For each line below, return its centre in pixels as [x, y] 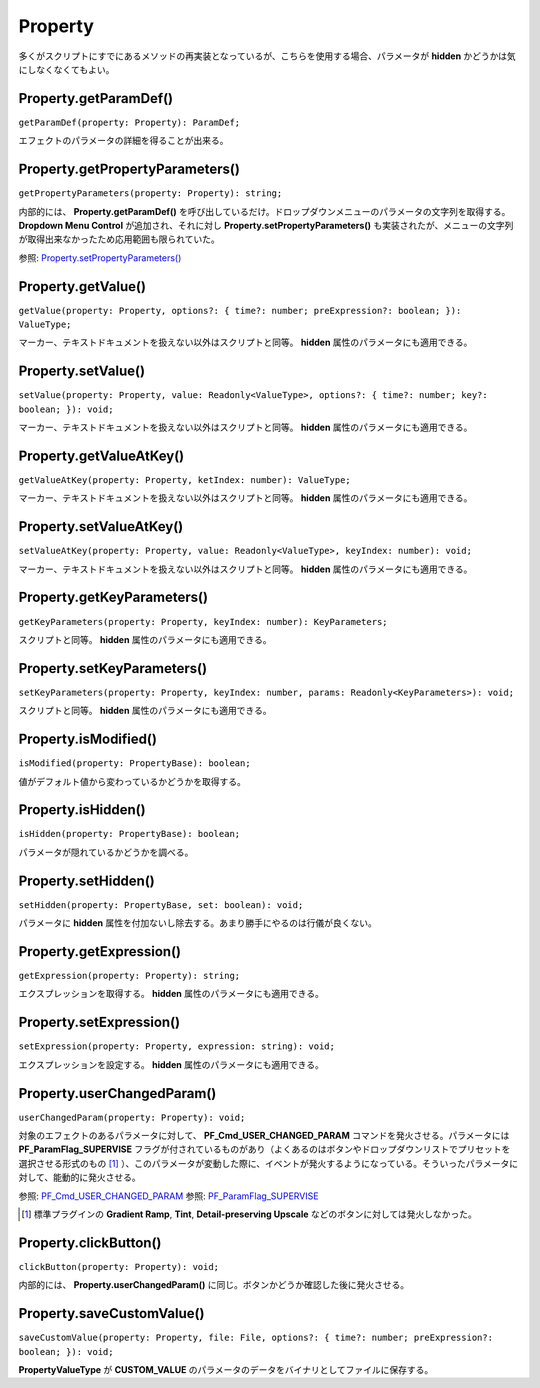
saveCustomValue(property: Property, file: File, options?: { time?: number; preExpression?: [256, 1338]
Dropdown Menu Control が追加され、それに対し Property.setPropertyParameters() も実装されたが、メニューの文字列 [266, 225]
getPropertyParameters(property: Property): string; [150, 193]
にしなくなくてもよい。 [66, 69]
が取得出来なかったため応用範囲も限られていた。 [119, 239]
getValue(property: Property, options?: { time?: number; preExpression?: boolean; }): [240, 310]
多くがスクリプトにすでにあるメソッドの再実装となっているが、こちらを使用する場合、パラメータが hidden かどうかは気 [267, 56]
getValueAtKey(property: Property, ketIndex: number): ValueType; [185, 479]
